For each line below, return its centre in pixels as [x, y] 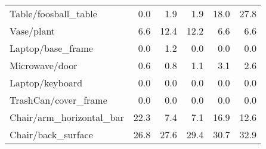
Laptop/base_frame [51, 48]
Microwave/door [44, 65]
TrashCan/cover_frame [58, 100]
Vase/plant [33, 31]
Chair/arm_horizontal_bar [67, 117]
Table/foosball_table [53, 13]
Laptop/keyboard [46, 83]
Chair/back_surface [51, 134]
